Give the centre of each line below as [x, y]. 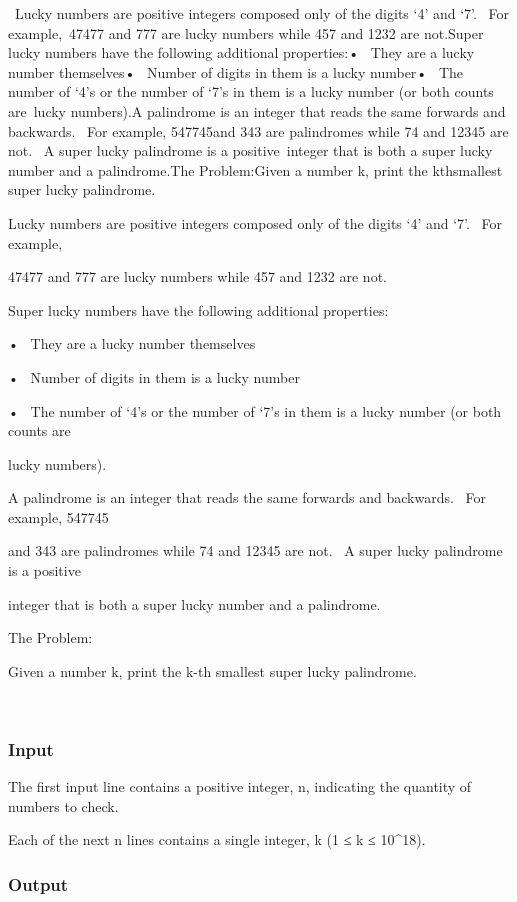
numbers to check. [63, 805]
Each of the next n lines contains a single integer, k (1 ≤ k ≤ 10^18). [217, 839]
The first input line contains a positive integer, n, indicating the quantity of [240, 786]
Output [38, 883]
